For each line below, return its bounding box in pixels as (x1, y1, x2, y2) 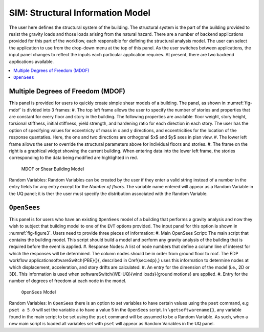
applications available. (9, 59, 54, 65)
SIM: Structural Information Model (9, 7, 151, 18)
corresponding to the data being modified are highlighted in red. (9, 155, 138, 161)
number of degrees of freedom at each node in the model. (9, 278, 127, 284)
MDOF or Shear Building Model (21, 166, 84, 172)
